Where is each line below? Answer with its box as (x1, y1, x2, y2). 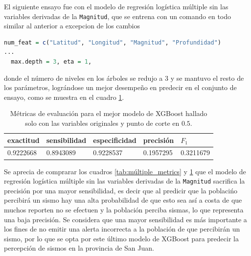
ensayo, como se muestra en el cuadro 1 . (4, 92, 124, 102)
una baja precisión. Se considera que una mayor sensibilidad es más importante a (4, 214, 247, 224)
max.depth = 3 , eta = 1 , (11, 58, 92, 66)
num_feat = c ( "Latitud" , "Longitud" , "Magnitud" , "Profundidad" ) (4, 39, 221, 46)
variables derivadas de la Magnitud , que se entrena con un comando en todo (4, 11, 231, 21)
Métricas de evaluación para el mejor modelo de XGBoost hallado (10, 108, 207, 118)
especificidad (93, 135, 137, 145)
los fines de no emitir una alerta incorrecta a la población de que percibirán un (4, 224, 240, 234)
